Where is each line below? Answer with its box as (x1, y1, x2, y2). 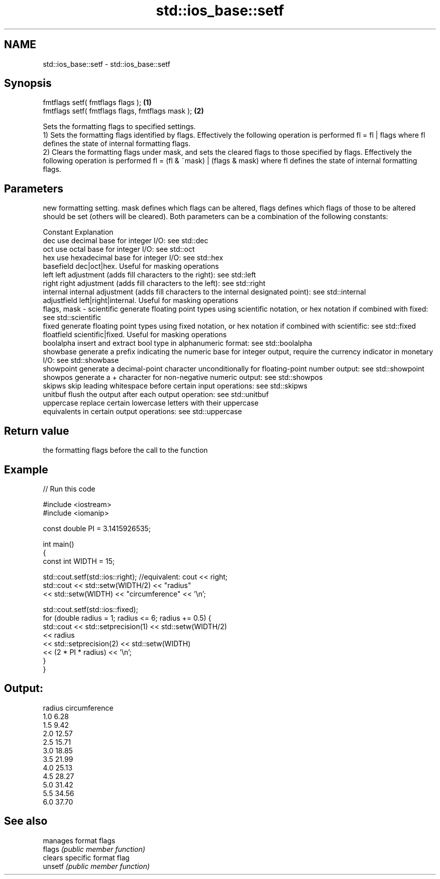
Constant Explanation (43, 228, 114, 237)
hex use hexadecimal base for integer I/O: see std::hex (43, 253, 224, 262)
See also (4, 815, 48, 828)
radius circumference (43, 703, 114, 712)
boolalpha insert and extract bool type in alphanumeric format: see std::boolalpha (43, 339, 312, 348)
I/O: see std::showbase (43, 356, 119, 365)
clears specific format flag (43, 853, 130, 862)
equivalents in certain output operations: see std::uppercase (43, 407, 242, 416)
